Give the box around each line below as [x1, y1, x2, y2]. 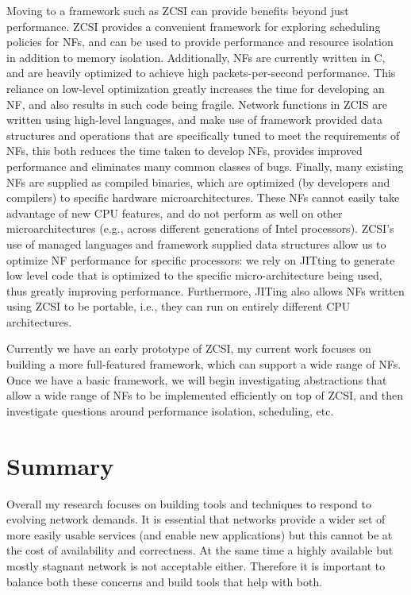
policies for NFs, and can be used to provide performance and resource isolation [6, 33, 394, 50]
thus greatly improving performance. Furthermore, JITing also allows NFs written [6, 282, 405, 299]
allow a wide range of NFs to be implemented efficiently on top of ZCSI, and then [6, 387, 404, 404]
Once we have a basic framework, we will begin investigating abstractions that [6, 371, 387, 388]
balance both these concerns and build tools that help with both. [6, 573, 323, 589]
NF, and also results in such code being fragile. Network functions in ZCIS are [6, 95, 387, 112]
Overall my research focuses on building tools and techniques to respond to [6, 495, 371, 512]
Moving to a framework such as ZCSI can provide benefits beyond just [6, 2, 349, 18]
